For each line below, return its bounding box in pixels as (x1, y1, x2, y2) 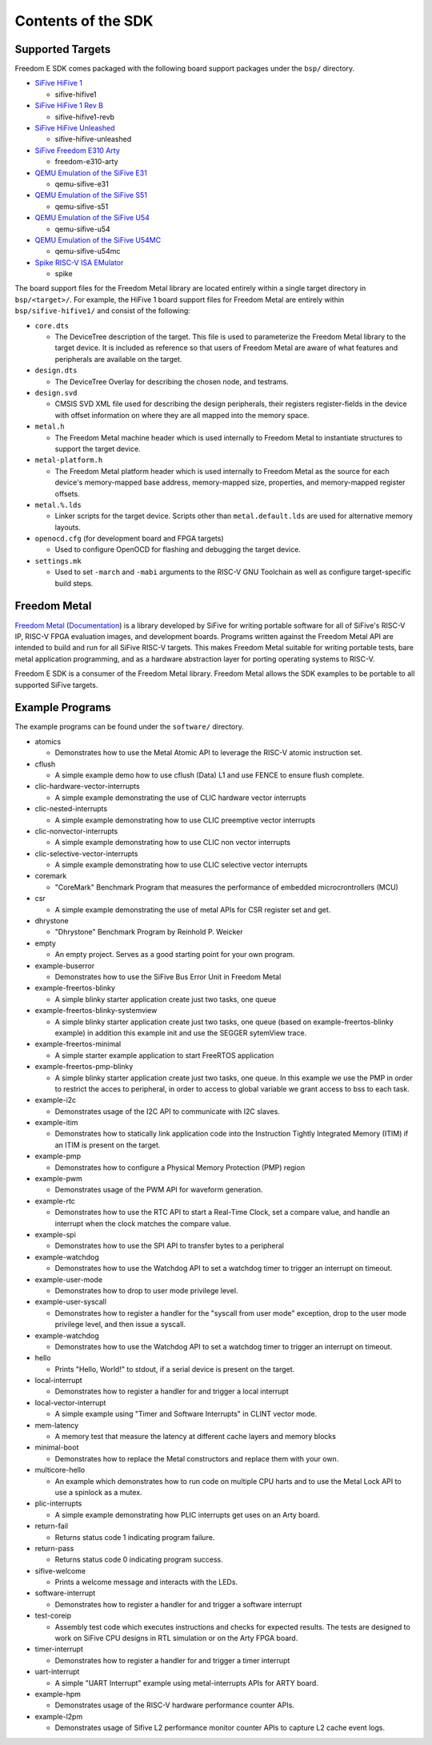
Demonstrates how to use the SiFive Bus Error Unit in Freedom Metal (54, 972, 282, 981)
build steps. (54, 578, 94, 588)
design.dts (34, 366, 78, 376)
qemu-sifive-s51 (54, 201, 109, 211)
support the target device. (54, 444, 141, 453)
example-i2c (34, 1096, 77, 1105)
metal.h (34, 422, 66, 432)
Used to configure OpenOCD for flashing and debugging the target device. (54, 545, 302, 554)
